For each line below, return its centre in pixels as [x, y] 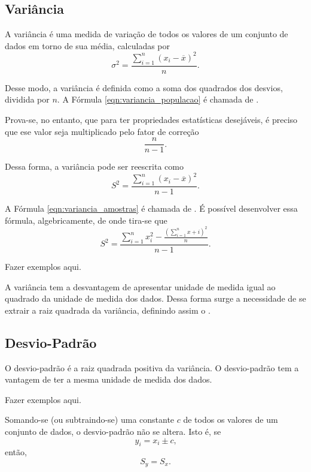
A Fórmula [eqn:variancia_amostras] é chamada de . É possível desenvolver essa [151, 208]
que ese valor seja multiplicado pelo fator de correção [102, 131]
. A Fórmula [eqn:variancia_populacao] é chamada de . [158, 99]
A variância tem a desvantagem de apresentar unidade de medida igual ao [140, 286]
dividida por [27, 99]
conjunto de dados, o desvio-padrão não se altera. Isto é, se [113, 431]
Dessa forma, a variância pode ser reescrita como [94, 166]
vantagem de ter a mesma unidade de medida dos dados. [109, 379]
